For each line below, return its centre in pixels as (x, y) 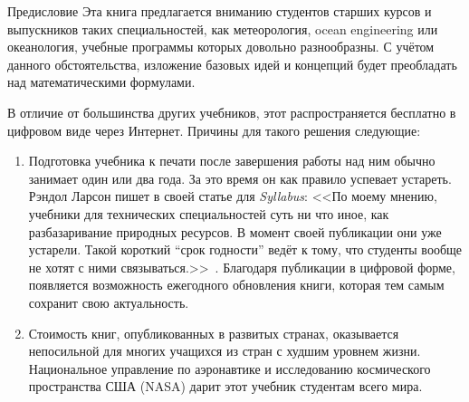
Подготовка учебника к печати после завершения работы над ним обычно (232, 161)
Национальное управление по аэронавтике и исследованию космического (230, 368)
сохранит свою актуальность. (109, 302)
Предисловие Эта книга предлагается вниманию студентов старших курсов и (220, 11)
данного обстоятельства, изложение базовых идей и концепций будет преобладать (232, 64)
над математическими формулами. (101, 82)
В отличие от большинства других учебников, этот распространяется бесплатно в (232, 112)
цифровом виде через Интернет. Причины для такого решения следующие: (214, 130)
